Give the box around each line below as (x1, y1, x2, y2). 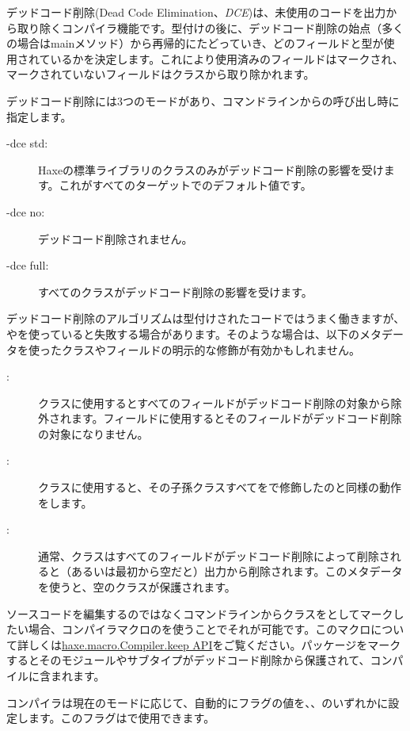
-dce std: (6, 135, 48, 151)
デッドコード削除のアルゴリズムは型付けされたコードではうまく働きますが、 (6, 310, 405, 327)
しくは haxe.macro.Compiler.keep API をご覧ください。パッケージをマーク (28, 636, 401, 653)
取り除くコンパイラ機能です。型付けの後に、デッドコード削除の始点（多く (17, 19, 404, 36)
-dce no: (6, 203, 45, 220)
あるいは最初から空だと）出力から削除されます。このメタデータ (70, 563, 403, 580)
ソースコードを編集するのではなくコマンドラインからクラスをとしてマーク (6, 605, 393, 622)
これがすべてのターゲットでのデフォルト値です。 (59, 177, 312, 193)
